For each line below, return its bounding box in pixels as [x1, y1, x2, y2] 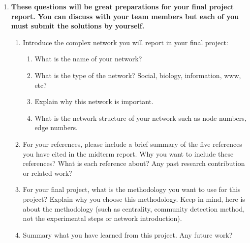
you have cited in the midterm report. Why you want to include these [23, 148, 234, 159]
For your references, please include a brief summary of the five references [23, 138, 242, 149]
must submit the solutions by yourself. [11, 21, 145, 31]
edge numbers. [34, 122, 78, 133]
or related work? [23, 167, 72, 178]
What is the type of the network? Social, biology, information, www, [34, 70, 241, 80]
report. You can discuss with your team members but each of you [11, 11, 239, 21]
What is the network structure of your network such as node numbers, [34, 112, 247, 123]
